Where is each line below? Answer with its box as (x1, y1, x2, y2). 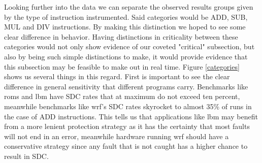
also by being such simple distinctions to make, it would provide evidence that (4, 51, 248, 61)
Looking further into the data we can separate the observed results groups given (4, 2, 253, 12)
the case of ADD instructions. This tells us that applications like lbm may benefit (4, 111, 258, 121)
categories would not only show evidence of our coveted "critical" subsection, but (4, 41, 255, 52)
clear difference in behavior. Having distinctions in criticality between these (4, 31, 238, 42)
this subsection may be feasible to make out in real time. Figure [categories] (4, 61, 240, 72)
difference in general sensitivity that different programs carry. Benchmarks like (4, 81, 248, 91)
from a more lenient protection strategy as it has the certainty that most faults (4, 121, 250, 132)
